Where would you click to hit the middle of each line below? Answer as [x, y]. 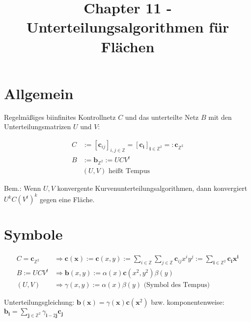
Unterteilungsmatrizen [38, 126]
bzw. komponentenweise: [188, 302]
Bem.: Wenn [23, 188]
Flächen [128, 46]
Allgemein [39, 93]
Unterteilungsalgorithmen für [128, 27]
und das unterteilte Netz [162, 117]
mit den [220, 117]
